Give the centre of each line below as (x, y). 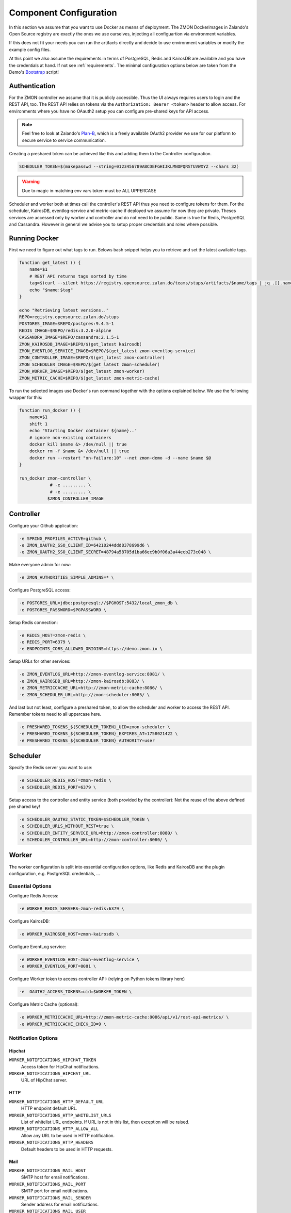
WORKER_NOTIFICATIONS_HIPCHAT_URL (50, 1074)
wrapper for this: (26, 397)
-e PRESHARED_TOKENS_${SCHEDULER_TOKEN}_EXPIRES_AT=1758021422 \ (98, 734)
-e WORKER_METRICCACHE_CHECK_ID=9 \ (63, 1024)
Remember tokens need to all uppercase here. (55, 714)
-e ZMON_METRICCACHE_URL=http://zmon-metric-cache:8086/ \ (91, 688)
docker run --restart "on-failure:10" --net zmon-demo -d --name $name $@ (120, 458)
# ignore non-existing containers (70, 437)
